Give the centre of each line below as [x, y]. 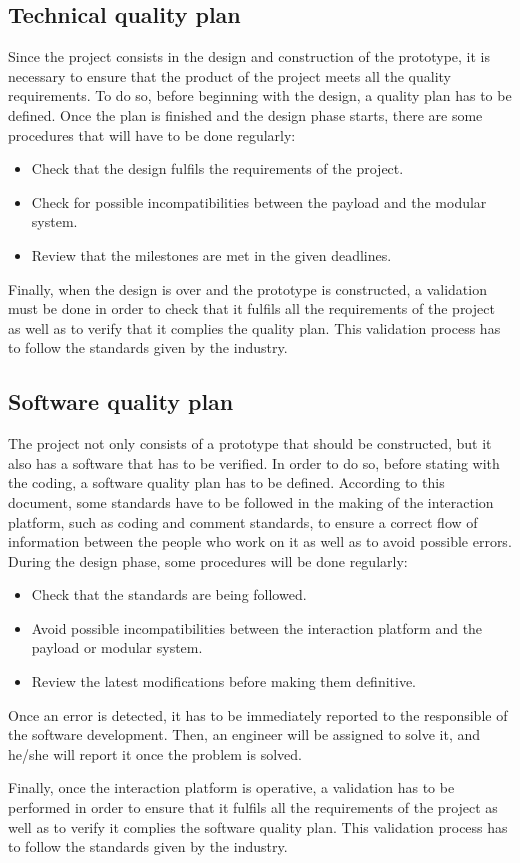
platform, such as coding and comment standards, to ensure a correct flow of [243, 521]
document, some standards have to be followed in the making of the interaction [251, 501]
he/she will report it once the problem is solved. [155, 753]
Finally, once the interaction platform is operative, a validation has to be [231, 787]
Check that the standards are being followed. [169, 594]
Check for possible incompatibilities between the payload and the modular [259, 201]
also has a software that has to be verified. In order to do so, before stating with [254, 462]
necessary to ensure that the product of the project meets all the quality [230, 75]
